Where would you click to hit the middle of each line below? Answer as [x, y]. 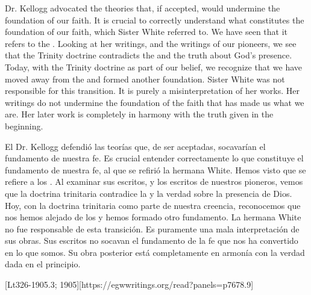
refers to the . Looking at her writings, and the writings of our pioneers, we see [151, 43]
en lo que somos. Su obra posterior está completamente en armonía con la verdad [155, 252]
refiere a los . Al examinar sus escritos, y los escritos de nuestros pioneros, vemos [154, 182]
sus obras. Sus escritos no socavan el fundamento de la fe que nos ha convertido [152, 241]
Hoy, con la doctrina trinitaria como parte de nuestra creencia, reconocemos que [153, 205]
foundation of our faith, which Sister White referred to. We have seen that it [146, 32]
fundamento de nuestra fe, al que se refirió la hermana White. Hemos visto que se [155, 169]
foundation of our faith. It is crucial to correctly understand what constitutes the [155, 20]
